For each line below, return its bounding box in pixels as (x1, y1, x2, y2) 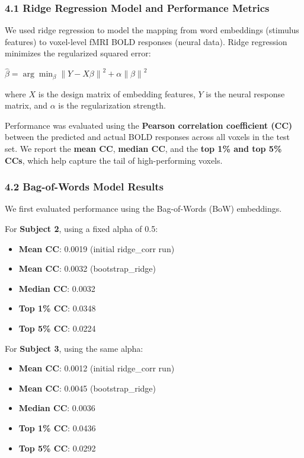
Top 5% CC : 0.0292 (18, 441, 96, 454)
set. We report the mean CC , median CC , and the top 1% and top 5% (5, 142, 282, 155)
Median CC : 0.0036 (18, 402, 95, 414)
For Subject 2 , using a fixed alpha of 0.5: (5, 222, 158, 235)
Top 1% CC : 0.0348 (18, 302, 96, 314)
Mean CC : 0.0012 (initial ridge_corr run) (18, 362, 175, 374)
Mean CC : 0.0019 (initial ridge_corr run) (18, 242, 175, 255)
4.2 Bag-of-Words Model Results (5, 179, 164, 194)
